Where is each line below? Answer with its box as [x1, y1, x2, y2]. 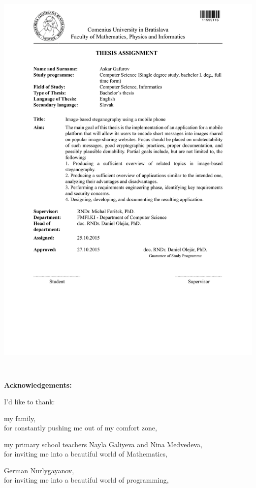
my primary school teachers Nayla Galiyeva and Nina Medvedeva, [4, 439, 202, 449]
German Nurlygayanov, [4, 465, 74, 475]
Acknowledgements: [4, 380, 72, 390]
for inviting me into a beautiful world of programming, [4, 475, 169, 485]
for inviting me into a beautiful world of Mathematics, [4, 449, 167, 459]
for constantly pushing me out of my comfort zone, [4, 423, 157, 433]
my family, [4, 413, 36, 423]
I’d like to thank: [4, 396, 55, 406]
